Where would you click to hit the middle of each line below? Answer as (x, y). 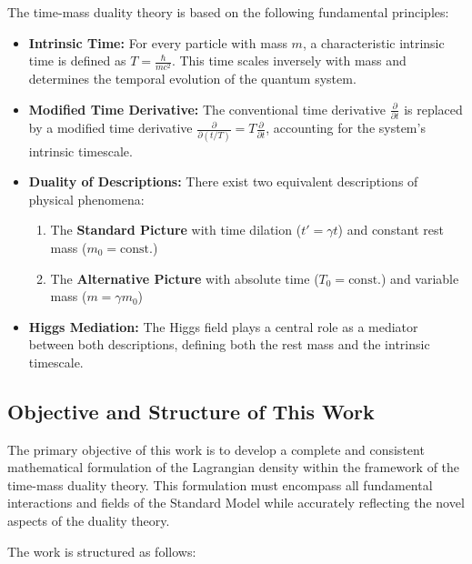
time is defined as (77, 60)
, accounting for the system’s (346, 128)
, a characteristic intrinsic (373, 42)
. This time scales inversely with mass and (289, 60)
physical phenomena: (86, 199)
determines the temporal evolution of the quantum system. (192, 79)
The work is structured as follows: (102, 551)
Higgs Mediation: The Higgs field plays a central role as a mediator (223, 326)
